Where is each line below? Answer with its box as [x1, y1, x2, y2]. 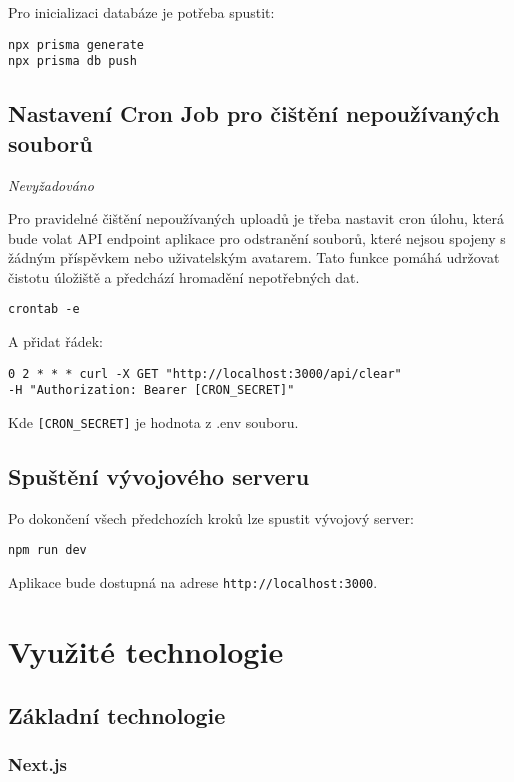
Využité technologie [8, 630, 284, 671]
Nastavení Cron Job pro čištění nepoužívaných [8, 98, 500, 129]
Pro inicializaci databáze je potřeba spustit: [8, 2, 275, 22]
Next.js [8, 751, 67, 776]
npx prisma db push [8, 54, 137, 69]
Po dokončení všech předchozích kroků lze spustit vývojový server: [8, 507, 414, 528]
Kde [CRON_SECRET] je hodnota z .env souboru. [8, 412, 299, 433]
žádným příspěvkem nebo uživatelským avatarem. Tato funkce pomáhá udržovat [8, 247, 500, 268]
